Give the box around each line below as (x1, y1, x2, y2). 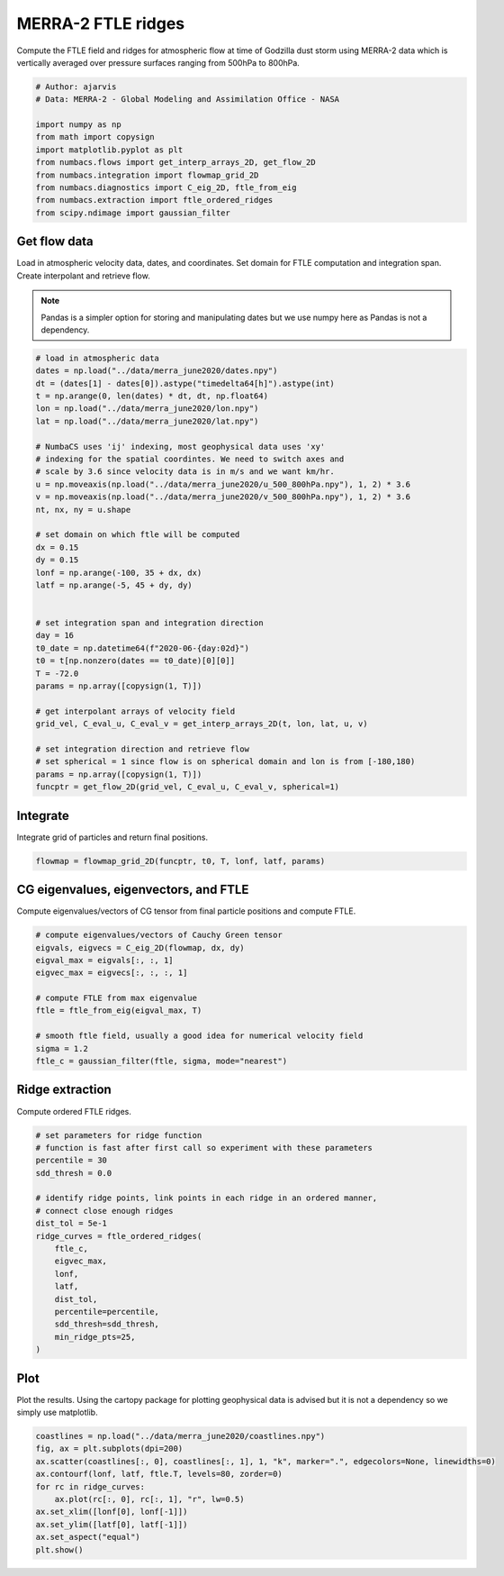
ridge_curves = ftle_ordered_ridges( (35, 1231, 202, 1241)
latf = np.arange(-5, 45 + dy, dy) (35, 579, 193, 590)
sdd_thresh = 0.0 (35, 1168, 112, 1178)
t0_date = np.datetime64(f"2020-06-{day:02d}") (35, 642, 249, 653)
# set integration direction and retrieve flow (35, 743, 249, 754)
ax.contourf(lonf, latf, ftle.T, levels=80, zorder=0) (35, 1469, 283, 1480)
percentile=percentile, (54, 1307, 159, 1316)
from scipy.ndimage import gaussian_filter (35, 207, 231, 218)
